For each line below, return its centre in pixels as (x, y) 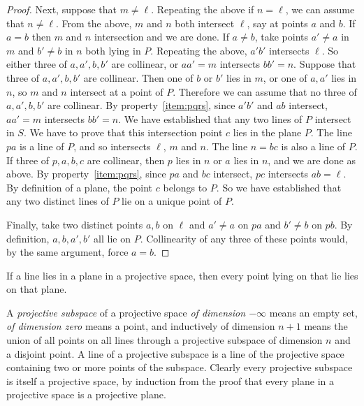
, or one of (285, 77)
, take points (281, 37)
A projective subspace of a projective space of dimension (126, 312)
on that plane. (37, 289)
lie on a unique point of (172, 201)
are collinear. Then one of (138, 77)
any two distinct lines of (58, 201)
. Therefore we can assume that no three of (265, 91)
